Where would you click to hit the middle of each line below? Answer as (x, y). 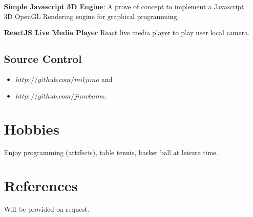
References (41, 186)
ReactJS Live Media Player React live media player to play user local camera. (127, 32)
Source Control (43, 59)
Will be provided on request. (47, 209)
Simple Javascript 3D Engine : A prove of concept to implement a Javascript (124, 6)
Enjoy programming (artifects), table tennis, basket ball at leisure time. (111, 152)
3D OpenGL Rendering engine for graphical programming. (92, 16)
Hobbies (32, 128)
